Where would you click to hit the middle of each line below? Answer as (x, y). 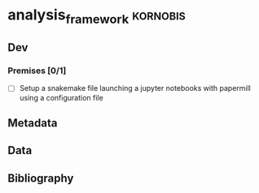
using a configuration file (61, 97)
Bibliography (41, 178)
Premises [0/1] (37, 71)
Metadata (33, 123)
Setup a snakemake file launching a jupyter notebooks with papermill (135, 88)
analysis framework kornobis (97, 16)
